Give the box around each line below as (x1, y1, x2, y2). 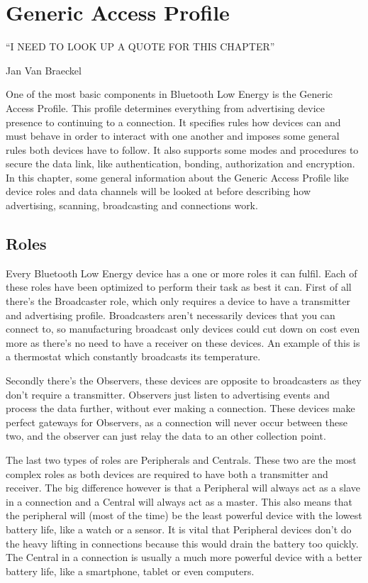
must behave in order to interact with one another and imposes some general (6, 128, 340, 143)
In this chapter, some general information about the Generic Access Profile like (6, 170, 349, 184)
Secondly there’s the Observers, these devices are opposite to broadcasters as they (6, 373, 362, 388)
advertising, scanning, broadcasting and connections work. (6, 198, 258, 213)
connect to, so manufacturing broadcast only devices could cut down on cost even (6, 321, 360, 336)
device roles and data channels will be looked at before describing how (6, 184, 311, 199)
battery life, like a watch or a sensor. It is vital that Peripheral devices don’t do (6, 521, 352, 536)
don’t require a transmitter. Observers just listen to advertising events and (6, 387, 330, 401)
